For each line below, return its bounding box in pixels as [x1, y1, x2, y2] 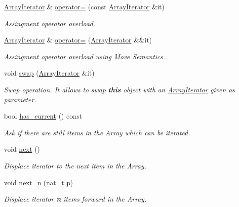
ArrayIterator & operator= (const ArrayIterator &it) [4, 1, 165, 11]
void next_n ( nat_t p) [4, 177, 73, 187]
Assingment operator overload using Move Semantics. [4, 51, 165, 61]
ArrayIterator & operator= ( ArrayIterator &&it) [4, 35, 152, 45]
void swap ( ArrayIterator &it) [4, 68, 95, 78]
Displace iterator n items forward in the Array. [4, 194, 147, 204]
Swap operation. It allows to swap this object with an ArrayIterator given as [4, 84, 235, 94]
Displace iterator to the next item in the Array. [4, 160, 146, 170]
